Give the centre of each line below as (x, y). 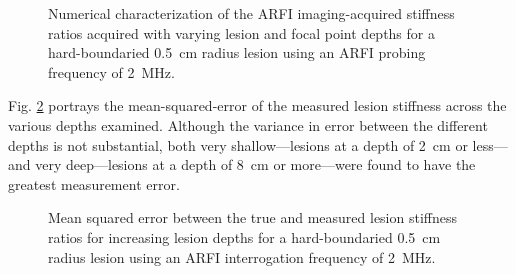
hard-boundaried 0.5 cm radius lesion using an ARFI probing (237, 52)
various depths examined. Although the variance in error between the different (248, 124)
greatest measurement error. (94, 183)
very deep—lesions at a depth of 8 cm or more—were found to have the (255, 164)
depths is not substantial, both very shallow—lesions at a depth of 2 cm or (238, 144)
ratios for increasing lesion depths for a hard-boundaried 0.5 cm (244, 236)
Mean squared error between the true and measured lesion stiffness (252, 217)
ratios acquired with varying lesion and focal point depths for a (241, 32)
